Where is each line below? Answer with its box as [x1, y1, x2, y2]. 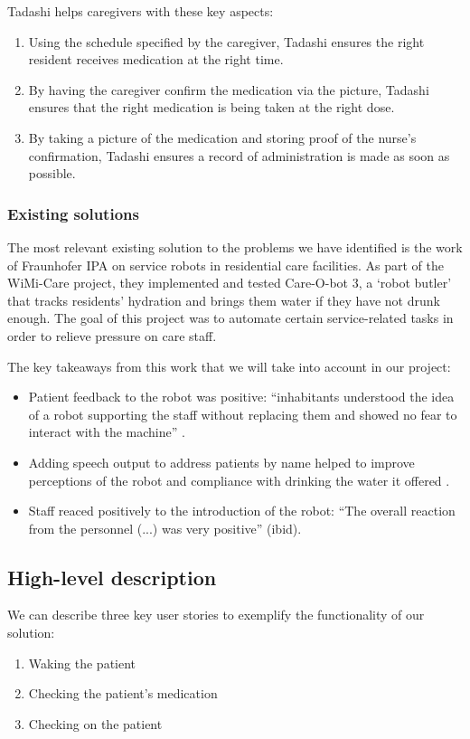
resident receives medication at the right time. [28, 50, 284, 69]
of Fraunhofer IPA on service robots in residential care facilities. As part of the [7, 255, 444, 274]
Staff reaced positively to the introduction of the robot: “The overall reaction [28, 501, 456, 520]
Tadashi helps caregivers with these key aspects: [7, 2, 274, 20]
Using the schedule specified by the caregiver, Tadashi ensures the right [28, 32, 425, 51]
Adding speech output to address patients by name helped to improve [28, 452, 415, 471]
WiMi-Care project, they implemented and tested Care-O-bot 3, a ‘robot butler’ [7, 273, 452, 292]
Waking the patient [28, 653, 136, 672]
